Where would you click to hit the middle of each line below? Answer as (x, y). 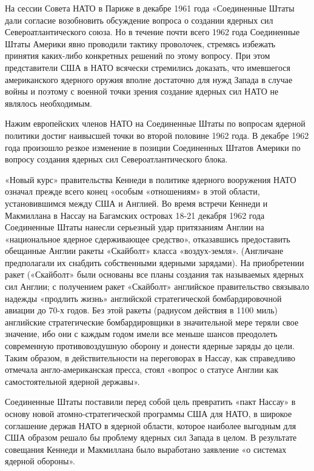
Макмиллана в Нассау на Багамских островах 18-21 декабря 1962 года (135, 215)
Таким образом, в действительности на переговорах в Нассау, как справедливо (150, 357)
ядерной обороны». (40, 461)
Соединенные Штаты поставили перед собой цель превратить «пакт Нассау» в (150, 402)
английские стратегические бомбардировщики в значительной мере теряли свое (152, 322)
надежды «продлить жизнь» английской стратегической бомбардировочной (143, 298)
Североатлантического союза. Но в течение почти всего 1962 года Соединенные (152, 32)
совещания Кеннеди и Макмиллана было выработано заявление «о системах (146, 449)
